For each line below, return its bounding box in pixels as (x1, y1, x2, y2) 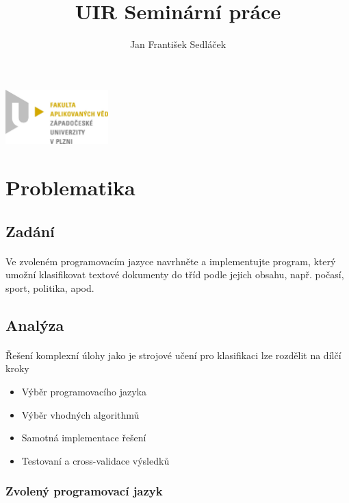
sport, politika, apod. (5, 280, 94, 295)
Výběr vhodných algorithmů (21, 407, 140, 421)
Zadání (5, 220, 55, 241)
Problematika (5, 173, 135, 201)
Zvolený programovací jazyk (5, 482, 163, 500)
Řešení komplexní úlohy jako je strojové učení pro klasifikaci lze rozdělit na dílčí (5, 347, 341, 362)
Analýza (5, 314, 64, 335)
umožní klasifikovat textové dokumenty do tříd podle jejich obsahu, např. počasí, (5, 267, 344, 282)
